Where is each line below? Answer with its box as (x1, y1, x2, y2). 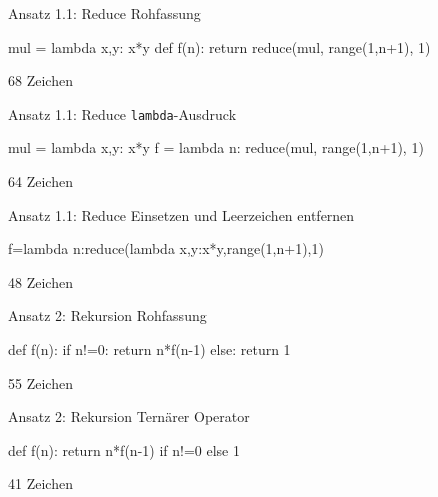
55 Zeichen (8, 372, 73, 393)
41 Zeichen (8, 473, 73, 494)
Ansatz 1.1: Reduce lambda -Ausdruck (8, 103, 237, 124)
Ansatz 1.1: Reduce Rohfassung (8, 3, 201, 23)
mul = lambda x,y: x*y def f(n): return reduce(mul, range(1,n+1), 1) (8, 36, 431, 57)
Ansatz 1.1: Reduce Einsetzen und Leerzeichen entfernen (8, 204, 355, 225)
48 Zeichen (8, 271, 73, 292)
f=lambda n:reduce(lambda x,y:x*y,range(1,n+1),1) (8, 238, 324, 259)
